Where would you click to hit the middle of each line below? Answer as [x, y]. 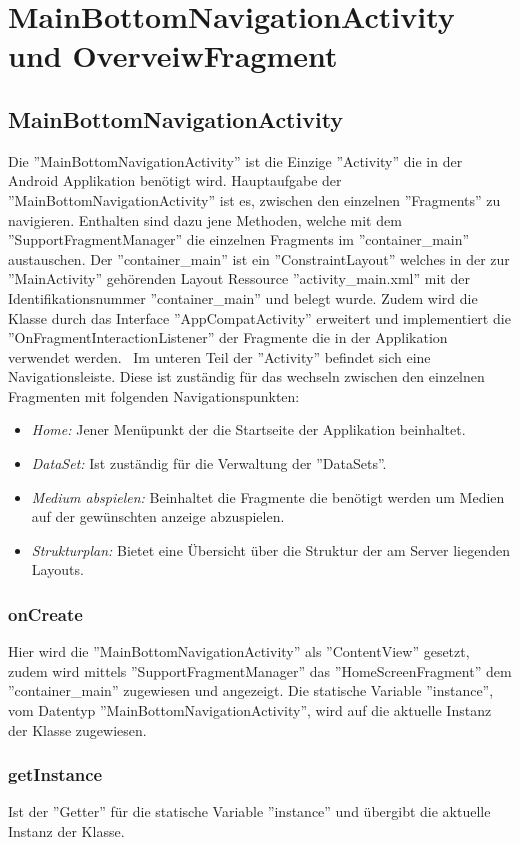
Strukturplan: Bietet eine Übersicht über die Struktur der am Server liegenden [270, 549]
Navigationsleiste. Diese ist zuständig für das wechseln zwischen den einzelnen [246, 376]
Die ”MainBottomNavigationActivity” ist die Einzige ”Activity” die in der [235, 160]
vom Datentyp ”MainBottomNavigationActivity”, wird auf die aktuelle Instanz [250, 710]
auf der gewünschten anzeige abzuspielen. [158, 516]
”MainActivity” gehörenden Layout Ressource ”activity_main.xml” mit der [239, 278]
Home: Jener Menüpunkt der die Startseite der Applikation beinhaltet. [248, 429]
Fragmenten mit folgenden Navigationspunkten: [154, 395]
